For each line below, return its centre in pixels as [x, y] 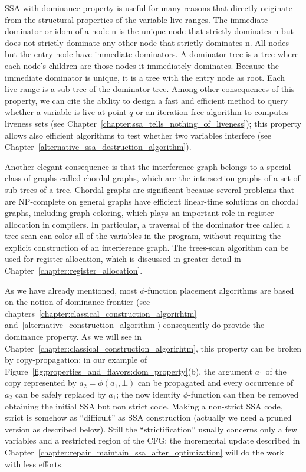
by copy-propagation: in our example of [76, 360]
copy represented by [41, 383]
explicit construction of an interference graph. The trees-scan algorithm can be [147, 247]
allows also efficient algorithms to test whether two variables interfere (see [138, 135]
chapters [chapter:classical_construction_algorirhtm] [101, 313]
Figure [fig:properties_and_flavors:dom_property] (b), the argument [129, 371]
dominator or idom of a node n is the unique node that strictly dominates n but [149, 31]
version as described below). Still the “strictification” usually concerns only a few [151, 429]
